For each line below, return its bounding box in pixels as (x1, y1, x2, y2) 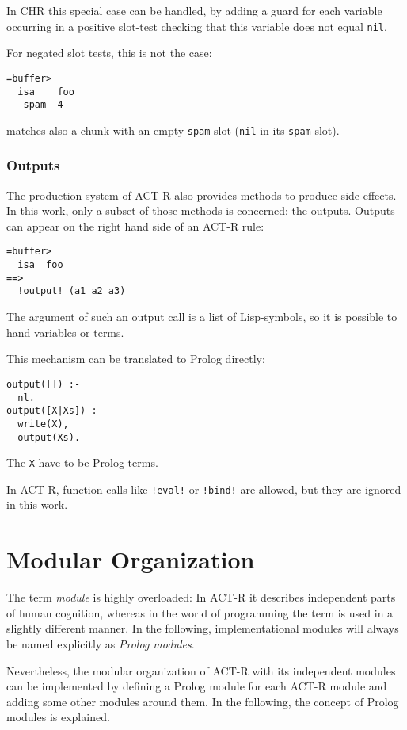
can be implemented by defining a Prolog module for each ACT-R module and (6, 678, 387, 694)
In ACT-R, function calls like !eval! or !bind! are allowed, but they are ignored (6, 480, 401, 497)
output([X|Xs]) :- (6, 405, 103, 417)
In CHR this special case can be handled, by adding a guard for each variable (6, 2, 382, 18)
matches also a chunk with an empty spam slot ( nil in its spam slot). (6, 121, 340, 138)
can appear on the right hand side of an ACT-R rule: (6, 217, 264, 234)
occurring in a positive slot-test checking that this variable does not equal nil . (6, 17, 387, 34)
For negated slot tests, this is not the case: (6, 44, 212, 61)
